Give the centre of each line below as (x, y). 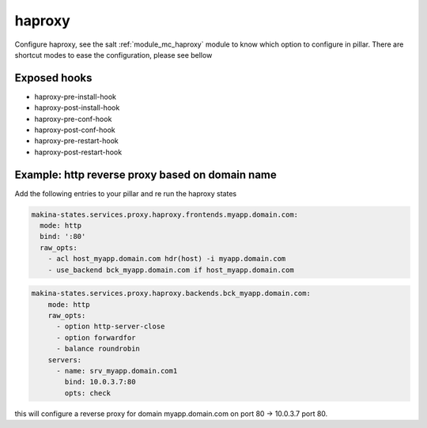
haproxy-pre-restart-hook (76, 141)
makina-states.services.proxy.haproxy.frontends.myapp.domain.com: (165, 214)
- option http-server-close (111, 327)
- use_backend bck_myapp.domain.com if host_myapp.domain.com (171, 270)
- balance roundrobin (98, 349)
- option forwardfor (96, 337)
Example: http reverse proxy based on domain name (145, 174)
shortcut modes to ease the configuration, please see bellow (113, 55)
